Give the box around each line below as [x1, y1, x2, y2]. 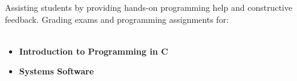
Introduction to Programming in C [19, 44, 168, 57]
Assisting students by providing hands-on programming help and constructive [5, 1, 293, 13]
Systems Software [19, 65, 94, 77]
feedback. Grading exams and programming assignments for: [5, 13, 229, 25]
